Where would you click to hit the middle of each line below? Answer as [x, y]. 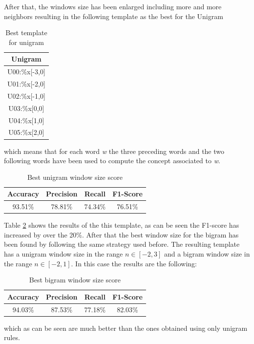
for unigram [26, 42]
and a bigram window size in [207, 254]
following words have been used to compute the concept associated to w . [112, 161]
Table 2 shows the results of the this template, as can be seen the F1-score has [122, 225]
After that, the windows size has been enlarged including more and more [113, 6]
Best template [26, 32]
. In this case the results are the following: [134, 263]
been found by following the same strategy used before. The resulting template [122, 244]
